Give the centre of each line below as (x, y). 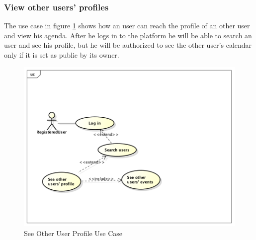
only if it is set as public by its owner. (62, 55)
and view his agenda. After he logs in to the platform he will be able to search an (128, 35)
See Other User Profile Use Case (73, 233)
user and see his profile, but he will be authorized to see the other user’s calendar (128, 45)
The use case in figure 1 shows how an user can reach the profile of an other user (127, 26)
